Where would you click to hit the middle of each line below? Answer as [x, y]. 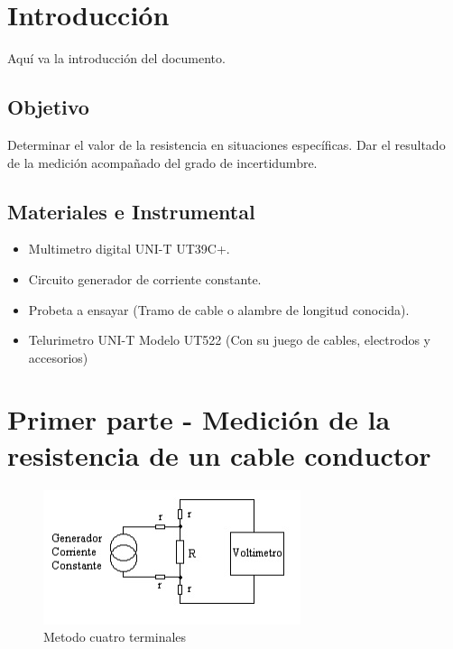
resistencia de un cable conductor [219, 454]
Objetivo [48, 107]
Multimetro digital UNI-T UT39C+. [129, 249]
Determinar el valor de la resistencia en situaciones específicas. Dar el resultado [226, 144]
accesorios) [58, 357]
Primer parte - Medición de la [199, 419]
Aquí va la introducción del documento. [116, 58]
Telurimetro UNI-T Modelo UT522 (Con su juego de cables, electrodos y [229, 340]
